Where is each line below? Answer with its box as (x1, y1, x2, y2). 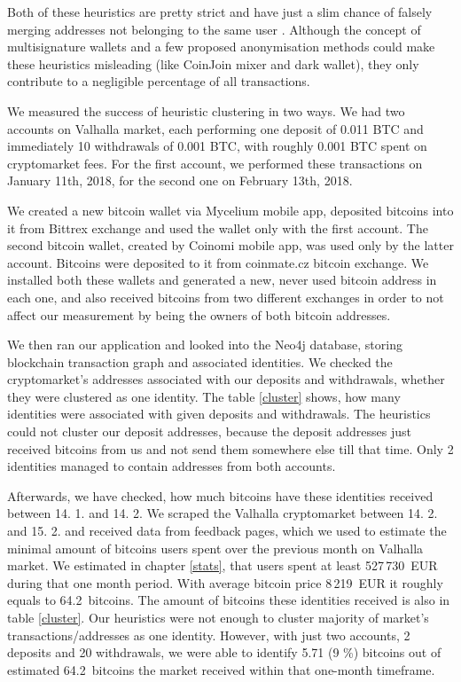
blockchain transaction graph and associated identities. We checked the (7, 352, 393, 371)
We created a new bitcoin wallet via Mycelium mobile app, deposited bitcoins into (7, 200, 454, 219)
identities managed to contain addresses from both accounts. (7, 457, 336, 475)
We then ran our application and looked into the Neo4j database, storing (7, 335, 402, 354)
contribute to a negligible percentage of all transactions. (7, 72, 310, 90)
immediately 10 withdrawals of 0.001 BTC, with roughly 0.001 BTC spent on (7, 137, 427, 155)
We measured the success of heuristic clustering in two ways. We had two (7, 101, 405, 120)
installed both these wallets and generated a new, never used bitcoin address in (7, 270, 437, 289)
